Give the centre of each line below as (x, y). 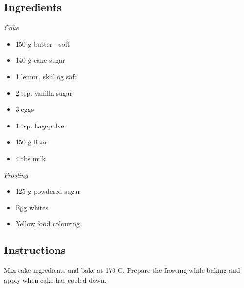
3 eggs (25, 109)
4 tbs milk (30, 158)
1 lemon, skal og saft (46, 76)
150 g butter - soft (43, 44)
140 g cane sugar (40, 60)
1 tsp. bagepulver (41, 125)
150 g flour (31, 142)
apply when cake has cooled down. (55, 279)
